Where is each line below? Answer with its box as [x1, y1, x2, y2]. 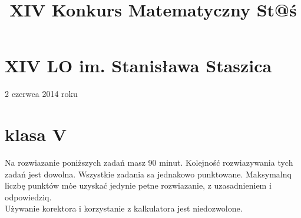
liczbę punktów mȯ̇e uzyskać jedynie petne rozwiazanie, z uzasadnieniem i [5, 179, 272, 192]
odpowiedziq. [5, 190, 52, 203]
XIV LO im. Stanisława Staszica [5, 53, 272, 78]
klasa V [5, 122, 67, 146]
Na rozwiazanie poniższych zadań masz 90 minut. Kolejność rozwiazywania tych [5, 156, 293, 169]
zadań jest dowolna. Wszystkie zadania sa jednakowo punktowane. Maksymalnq [5, 167, 292, 180]
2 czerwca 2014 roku [5, 88, 78, 100]
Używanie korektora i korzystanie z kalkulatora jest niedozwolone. [5, 202, 243, 214]
